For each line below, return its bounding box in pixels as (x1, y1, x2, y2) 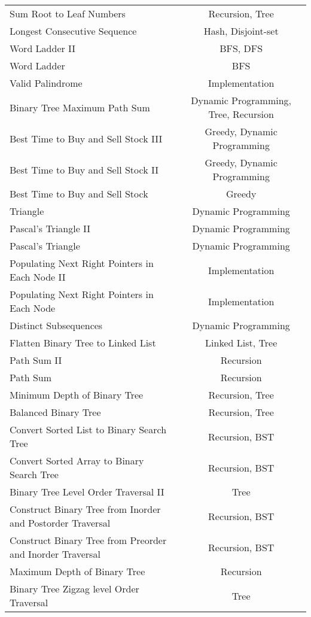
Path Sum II (10, 353, 62, 367)
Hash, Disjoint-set (203, 24, 279, 38)
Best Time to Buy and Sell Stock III (10, 131, 163, 145)
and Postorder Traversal (10, 516, 111, 530)
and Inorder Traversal (10, 547, 100, 561)
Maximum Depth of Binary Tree (10, 564, 145, 578)
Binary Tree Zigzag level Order (10, 582, 139, 595)
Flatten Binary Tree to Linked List (10, 336, 156, 349)
